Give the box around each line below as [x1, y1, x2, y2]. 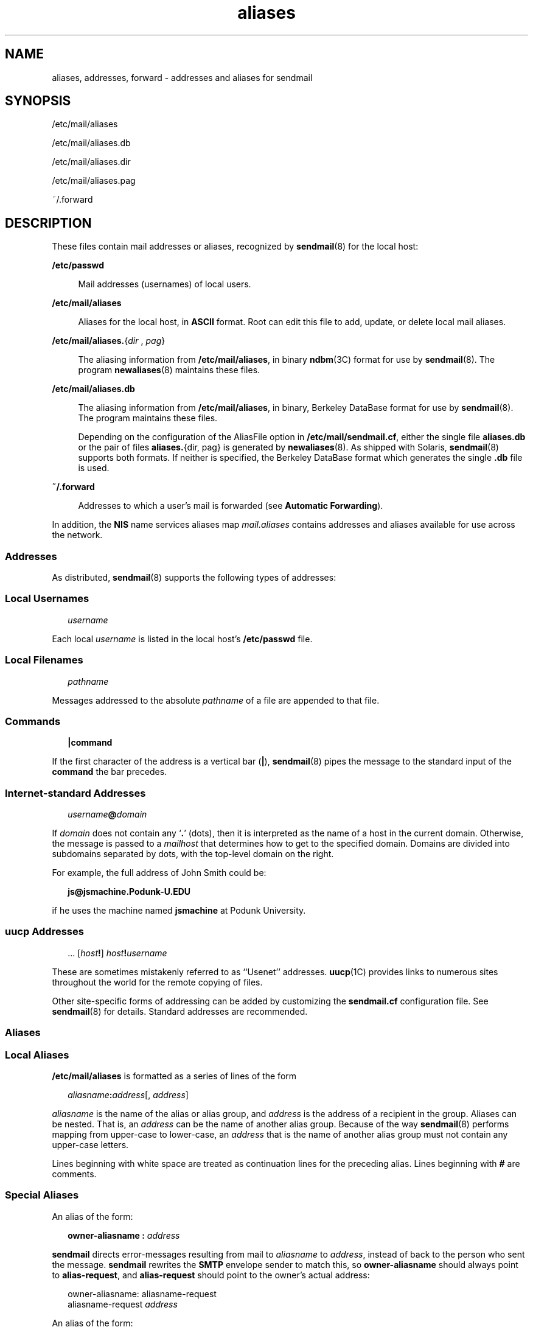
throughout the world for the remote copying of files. [52, 976, 263, 987]
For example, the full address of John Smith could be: [52, 867, 266, 878]
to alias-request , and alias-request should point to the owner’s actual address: [52, 1269, 370, 1280]
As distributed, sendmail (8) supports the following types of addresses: [52, 572, 336, 583]
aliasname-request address [68, 1298, 178, 1309]
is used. [78, 463, 110, 474]
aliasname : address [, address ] [68, 1089, 189, 1100]
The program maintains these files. [78, 413, 218, 424]
